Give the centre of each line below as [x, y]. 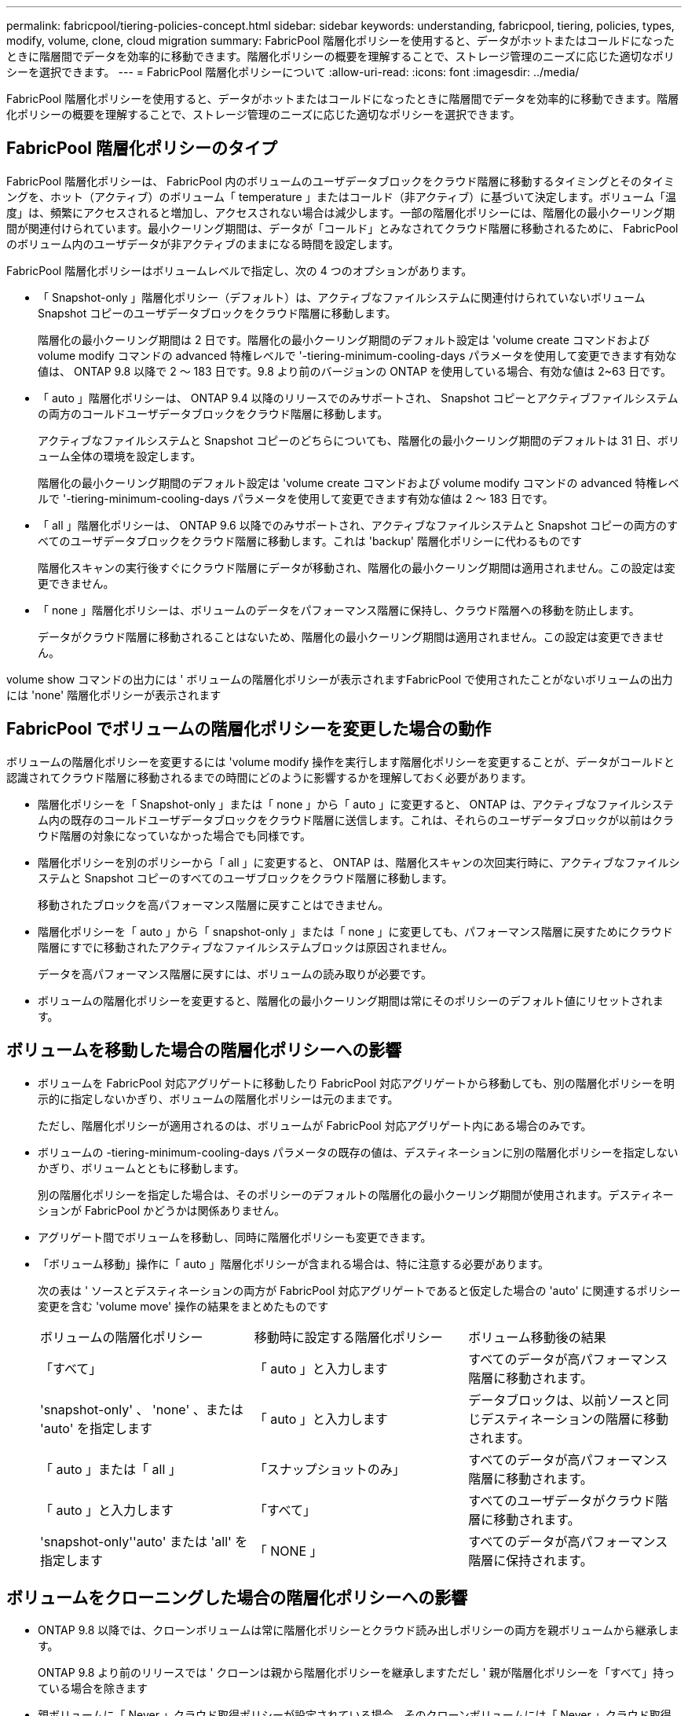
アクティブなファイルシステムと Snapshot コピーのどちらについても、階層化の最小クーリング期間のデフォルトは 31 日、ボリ [359, 440]
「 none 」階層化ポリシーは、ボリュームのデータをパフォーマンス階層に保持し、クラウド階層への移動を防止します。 [339, 610]
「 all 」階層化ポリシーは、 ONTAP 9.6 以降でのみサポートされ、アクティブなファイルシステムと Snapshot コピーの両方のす [358, 525]
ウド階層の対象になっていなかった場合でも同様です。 [174, 835]
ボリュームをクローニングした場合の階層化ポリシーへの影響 [237, 1597]
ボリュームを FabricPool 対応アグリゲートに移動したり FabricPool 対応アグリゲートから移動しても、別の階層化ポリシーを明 [356, 1083]
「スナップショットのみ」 [329, 1469]
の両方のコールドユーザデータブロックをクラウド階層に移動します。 [213, 413]
